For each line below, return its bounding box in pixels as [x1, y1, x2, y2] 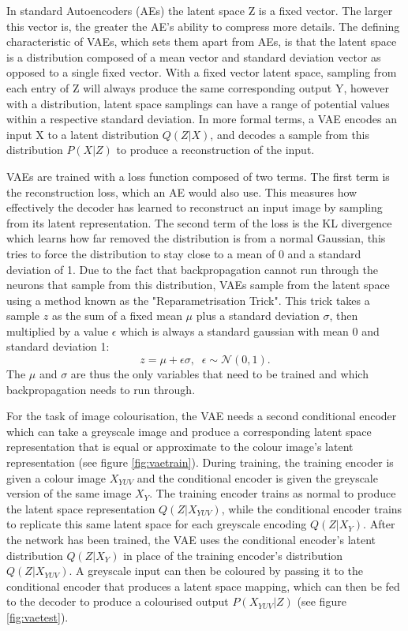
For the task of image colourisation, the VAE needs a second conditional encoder [6, 408, 397, 424]
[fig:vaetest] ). [6, 608, 69, 625]
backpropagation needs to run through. [6, 381, 196, 397]
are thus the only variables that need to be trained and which [70, 366, 369, 382]
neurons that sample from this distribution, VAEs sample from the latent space [6, 276, 390, 293]
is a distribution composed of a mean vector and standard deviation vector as [6, 48, 381, 65]
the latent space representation [6, 500, 155, 516]
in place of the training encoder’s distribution [123, 546, 343, 563]
